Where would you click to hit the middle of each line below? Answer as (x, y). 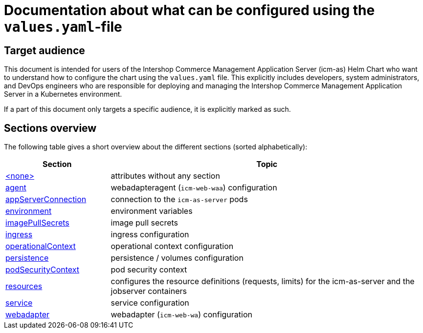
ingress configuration (150, 235)
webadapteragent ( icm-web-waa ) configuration (194, 188)
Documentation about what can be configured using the (189, 10)
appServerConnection (46, 199)
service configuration (150, 303)
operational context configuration (172, 246)
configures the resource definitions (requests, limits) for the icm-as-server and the (263, 281)
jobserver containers (149, 291)
